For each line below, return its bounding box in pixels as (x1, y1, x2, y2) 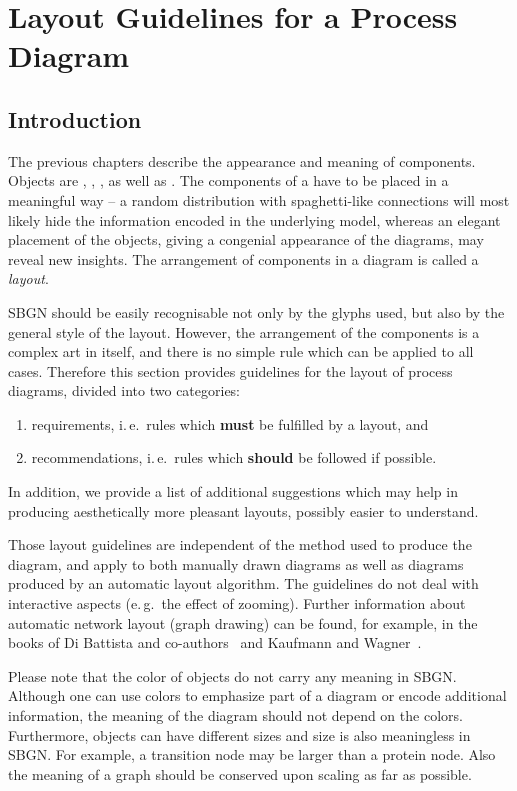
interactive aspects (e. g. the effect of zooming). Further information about (8, 593, 466, 614)
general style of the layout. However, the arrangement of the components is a (8, 321, 480, 342)
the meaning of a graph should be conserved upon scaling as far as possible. (8, 763, 472, 784)
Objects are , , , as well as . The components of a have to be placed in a (8, 170, 449, 191)
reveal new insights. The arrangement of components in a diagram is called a (8, 248, 479, 269)
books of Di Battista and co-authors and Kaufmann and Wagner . (8, 632, 422, 653)
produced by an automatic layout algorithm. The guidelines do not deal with (8, 573, 479, 594)
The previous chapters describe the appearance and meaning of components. (8, 150, 476, 171)
